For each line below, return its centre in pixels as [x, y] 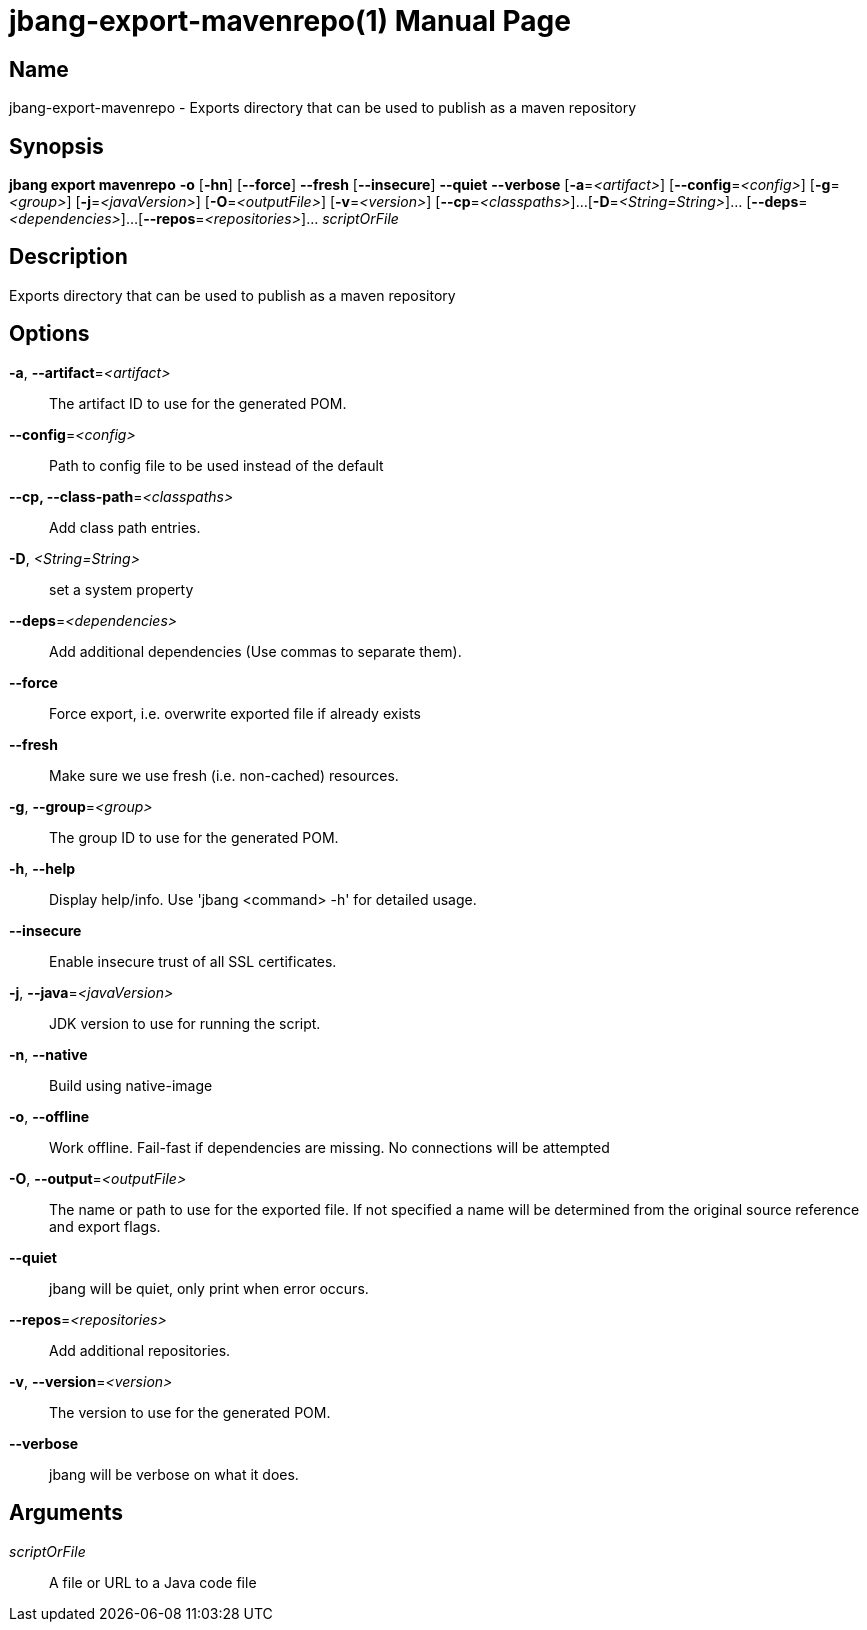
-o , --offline [49, 1116]
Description [68, 257]
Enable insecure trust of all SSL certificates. [193, 961]
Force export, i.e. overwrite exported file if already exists [235, 713]
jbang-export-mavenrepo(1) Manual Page [290, 21]
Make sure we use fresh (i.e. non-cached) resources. [224, 775]
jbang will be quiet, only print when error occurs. [209, 1288]
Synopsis [56, 146]
